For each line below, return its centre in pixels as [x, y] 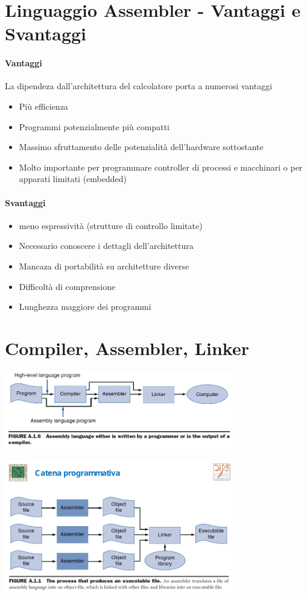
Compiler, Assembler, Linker [127, 348]
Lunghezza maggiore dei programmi [85, 307]
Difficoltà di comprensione [67, 286]
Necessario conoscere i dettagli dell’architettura [106, 246]
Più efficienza [43, 106]
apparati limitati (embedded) [73, 179]
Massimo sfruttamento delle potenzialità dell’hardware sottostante [141, 147]
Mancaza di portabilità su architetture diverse [104, 266]
